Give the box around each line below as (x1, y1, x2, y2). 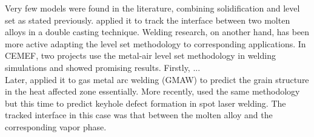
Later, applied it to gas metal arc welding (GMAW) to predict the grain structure (5, 73, 309, 85)
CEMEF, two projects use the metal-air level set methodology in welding (5, 49, 276, 62)
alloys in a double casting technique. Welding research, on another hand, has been (5, 25, 310, 38)
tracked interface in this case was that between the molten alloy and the (5, 109, 273, 121)
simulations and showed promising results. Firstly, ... (5, 61, 201, 73)
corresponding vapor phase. (5, 120, 107, 133)
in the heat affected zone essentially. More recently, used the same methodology (5, 85, 300, 98)
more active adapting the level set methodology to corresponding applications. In (5, 37, 306, 50)
